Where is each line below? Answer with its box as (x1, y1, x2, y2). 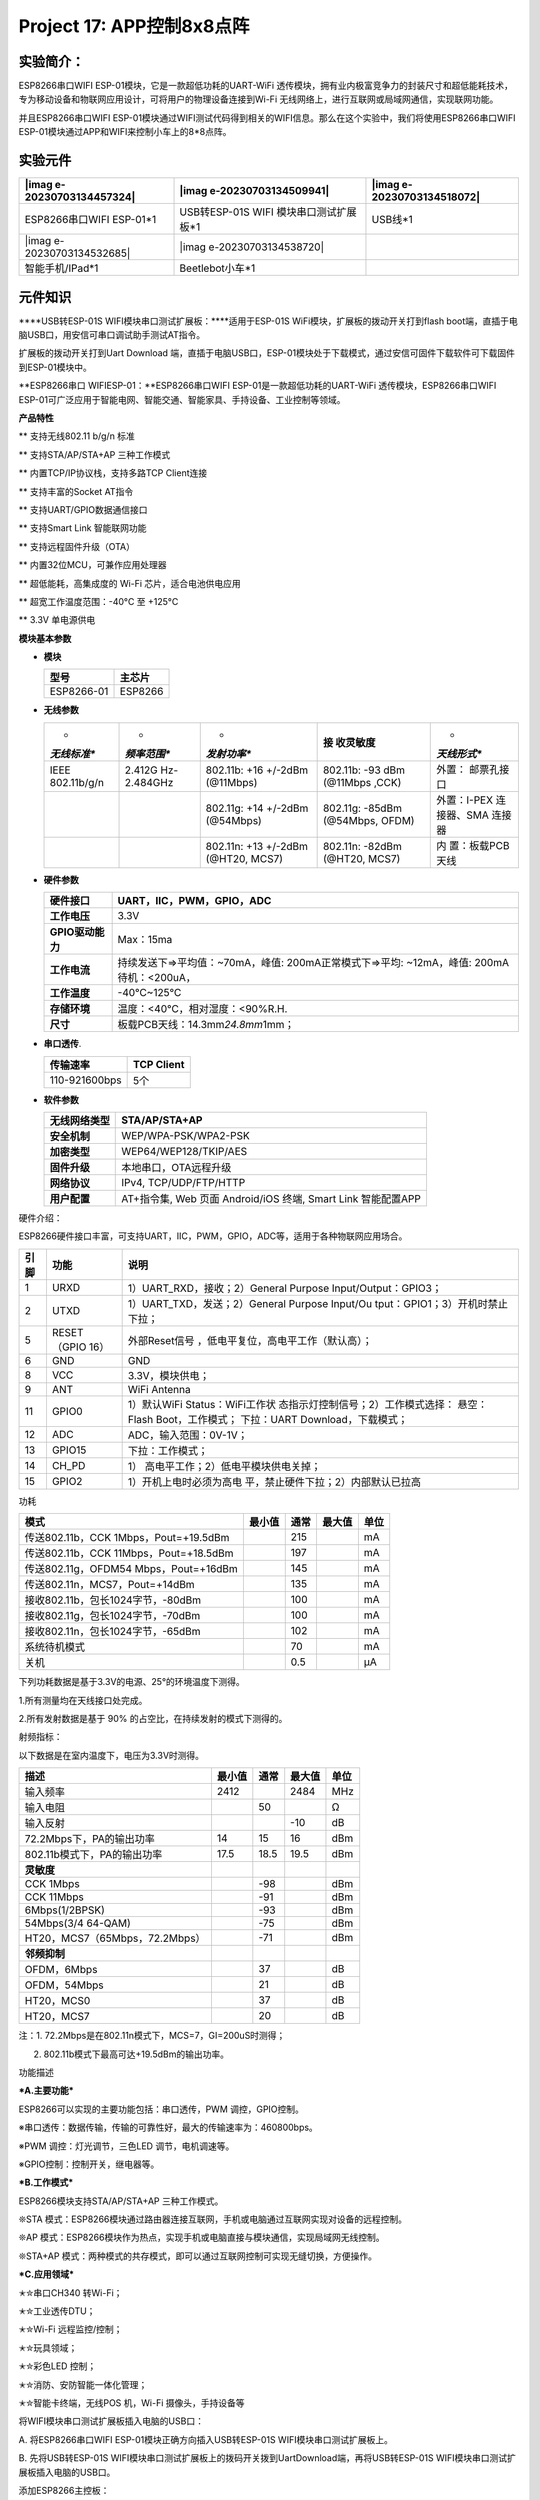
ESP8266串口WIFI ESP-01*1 (24, 213, 157, 227)
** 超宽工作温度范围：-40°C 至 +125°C (18, 595, 179, 607)
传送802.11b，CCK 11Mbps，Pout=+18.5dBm (24, 1546, 234, 1560)
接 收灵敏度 (322, 735, 376, 749)
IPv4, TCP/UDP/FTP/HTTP (121, 1176, 246, 1190)
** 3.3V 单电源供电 (18, 614, 96, 626)
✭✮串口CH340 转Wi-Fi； (18, 2286, 123, 2299)
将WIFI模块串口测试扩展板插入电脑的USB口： (18, 2415, 205, 2427)
